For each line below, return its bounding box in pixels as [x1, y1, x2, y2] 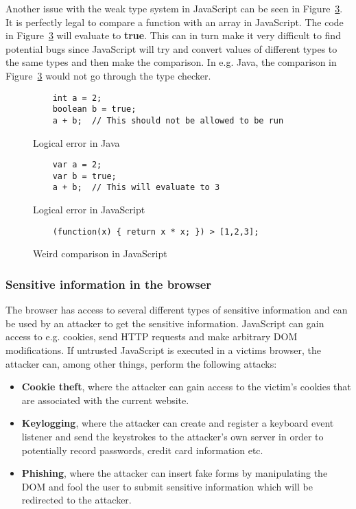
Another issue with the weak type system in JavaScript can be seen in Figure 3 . [5, 1, 343, 15]
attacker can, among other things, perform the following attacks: [5, 356, 277, 370]
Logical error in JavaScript [33, 202, 145, 217]
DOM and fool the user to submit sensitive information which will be [21, 479, 313, 493]
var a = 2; [52, 160, 102, 170]
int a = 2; [52, 93, 102, 103]
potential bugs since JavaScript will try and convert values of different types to [5, 41, 337, 56]
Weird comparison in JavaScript [33, 246, 167, 261]
